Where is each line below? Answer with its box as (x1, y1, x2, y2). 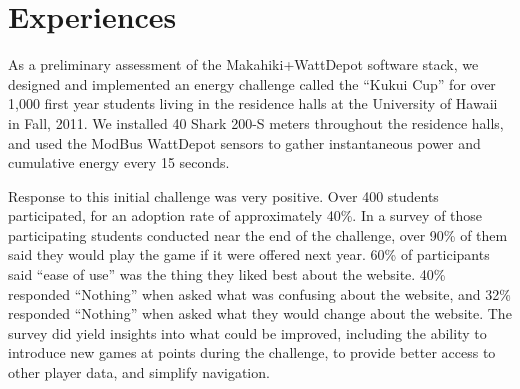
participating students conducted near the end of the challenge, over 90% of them (8, 224, 508, 245)
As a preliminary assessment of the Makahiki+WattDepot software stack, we (8, 54, 479, 75)
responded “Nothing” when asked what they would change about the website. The (8, 303, 512, 324)
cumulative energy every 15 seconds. (8, 152, 230, 173)
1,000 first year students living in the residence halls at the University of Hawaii (8, 93, 498, 114)
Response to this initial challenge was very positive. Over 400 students (8, 185, 439, 206)
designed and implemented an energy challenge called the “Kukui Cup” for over (8, 73, 496, 94)
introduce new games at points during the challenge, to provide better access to (8, 342, 496, 363)
